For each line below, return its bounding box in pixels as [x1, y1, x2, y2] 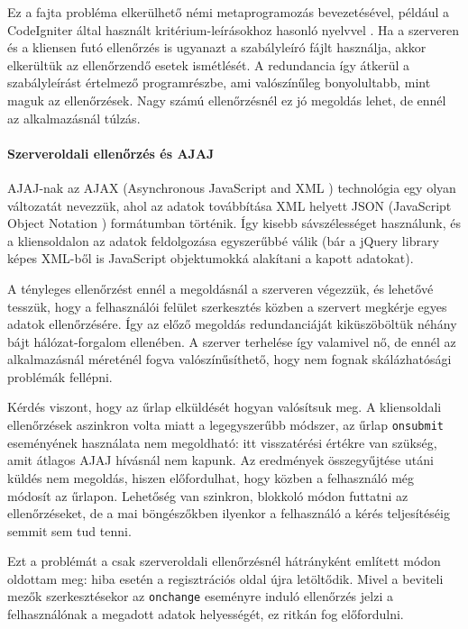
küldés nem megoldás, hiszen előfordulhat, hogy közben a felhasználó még [7, 468, 415, 487]
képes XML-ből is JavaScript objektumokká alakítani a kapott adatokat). [7, 249, 414, 268]
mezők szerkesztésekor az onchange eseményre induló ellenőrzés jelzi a [7, 587, 393, 606]
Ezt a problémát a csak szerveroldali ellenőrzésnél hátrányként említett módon [7, 552, 441, 570]
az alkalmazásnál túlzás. [7, 108, 141, 127]
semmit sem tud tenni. [7, 521, 132, 540]
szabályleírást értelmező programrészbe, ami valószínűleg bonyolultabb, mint [7, 73, 431, 92]
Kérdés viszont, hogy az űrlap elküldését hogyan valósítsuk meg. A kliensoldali [7, 397, 442, 416]
